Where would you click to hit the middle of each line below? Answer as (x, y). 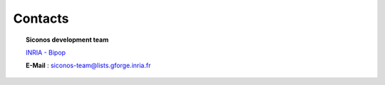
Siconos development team (67, 40)
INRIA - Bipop (46, 52)
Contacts (41, 18)
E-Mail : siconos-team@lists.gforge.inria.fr (88, 66)
